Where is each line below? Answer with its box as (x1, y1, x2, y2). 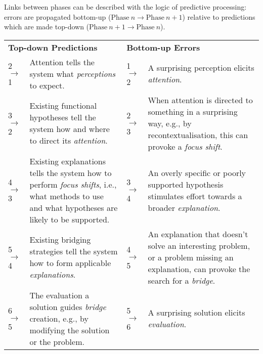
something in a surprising (148, 105, 238, 117)
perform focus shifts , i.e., (29, 178, 117, 190)
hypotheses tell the (29, 111, 96, 123)
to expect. (29, 79, 65, 91)
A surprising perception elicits (148, 62, 254, 74)
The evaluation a (29, 289, 90, 301)
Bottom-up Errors (126, 41, 200, 53)
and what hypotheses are (29, 201, 118, 213)
